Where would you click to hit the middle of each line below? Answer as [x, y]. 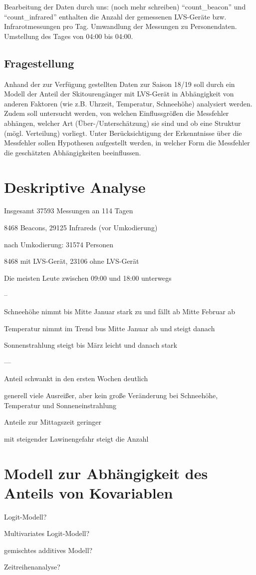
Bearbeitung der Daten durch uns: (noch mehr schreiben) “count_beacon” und [125, 6]
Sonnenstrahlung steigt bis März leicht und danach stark [91, 345]
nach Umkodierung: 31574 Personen [59, 244]
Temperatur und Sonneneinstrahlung [60, 405]
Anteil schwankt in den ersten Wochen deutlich [76, 378]
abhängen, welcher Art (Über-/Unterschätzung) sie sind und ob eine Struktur [123, 123]
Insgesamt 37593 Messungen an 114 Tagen [69, 211]
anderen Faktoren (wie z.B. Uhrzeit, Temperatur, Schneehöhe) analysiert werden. [128, 103]
